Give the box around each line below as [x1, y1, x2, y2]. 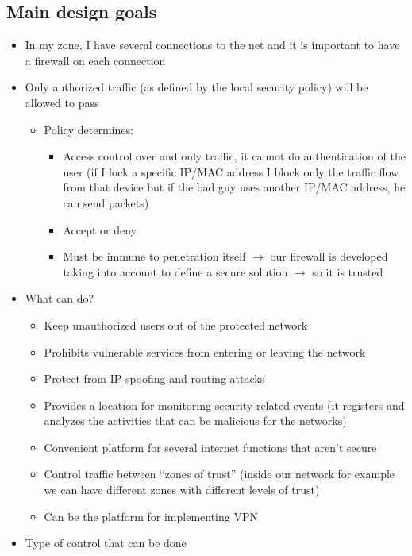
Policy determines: [44, 121, 133, 137]
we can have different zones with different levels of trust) [44, 481, 320, 498]
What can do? [25, 290, 94, 307]
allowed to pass [25, 94, 99, 110]
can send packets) [63, 194, 149, 210]
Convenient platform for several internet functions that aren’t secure [44, 438, 377, 455]
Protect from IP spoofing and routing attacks [44, 370, 265, 387]
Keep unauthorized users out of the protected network [44, 316, 308, 333]
